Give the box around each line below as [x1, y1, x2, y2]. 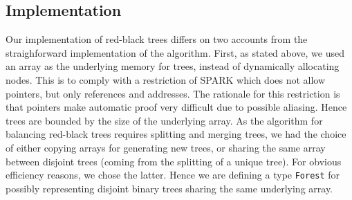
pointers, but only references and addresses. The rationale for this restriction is [6, 86, 340, 100]
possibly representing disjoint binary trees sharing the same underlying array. [6, 181, 333, 195]
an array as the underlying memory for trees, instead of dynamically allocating [6, 59, 340, 73]
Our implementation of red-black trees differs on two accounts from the [6, 32, 308, 46]
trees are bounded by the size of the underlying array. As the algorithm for [6, 113, 323, 127]
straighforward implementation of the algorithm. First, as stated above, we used [6, 45, 344, 60]
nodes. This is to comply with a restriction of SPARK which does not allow [6, 72, 326, 87]
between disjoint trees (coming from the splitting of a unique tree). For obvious [6, 154, 342, 168]
